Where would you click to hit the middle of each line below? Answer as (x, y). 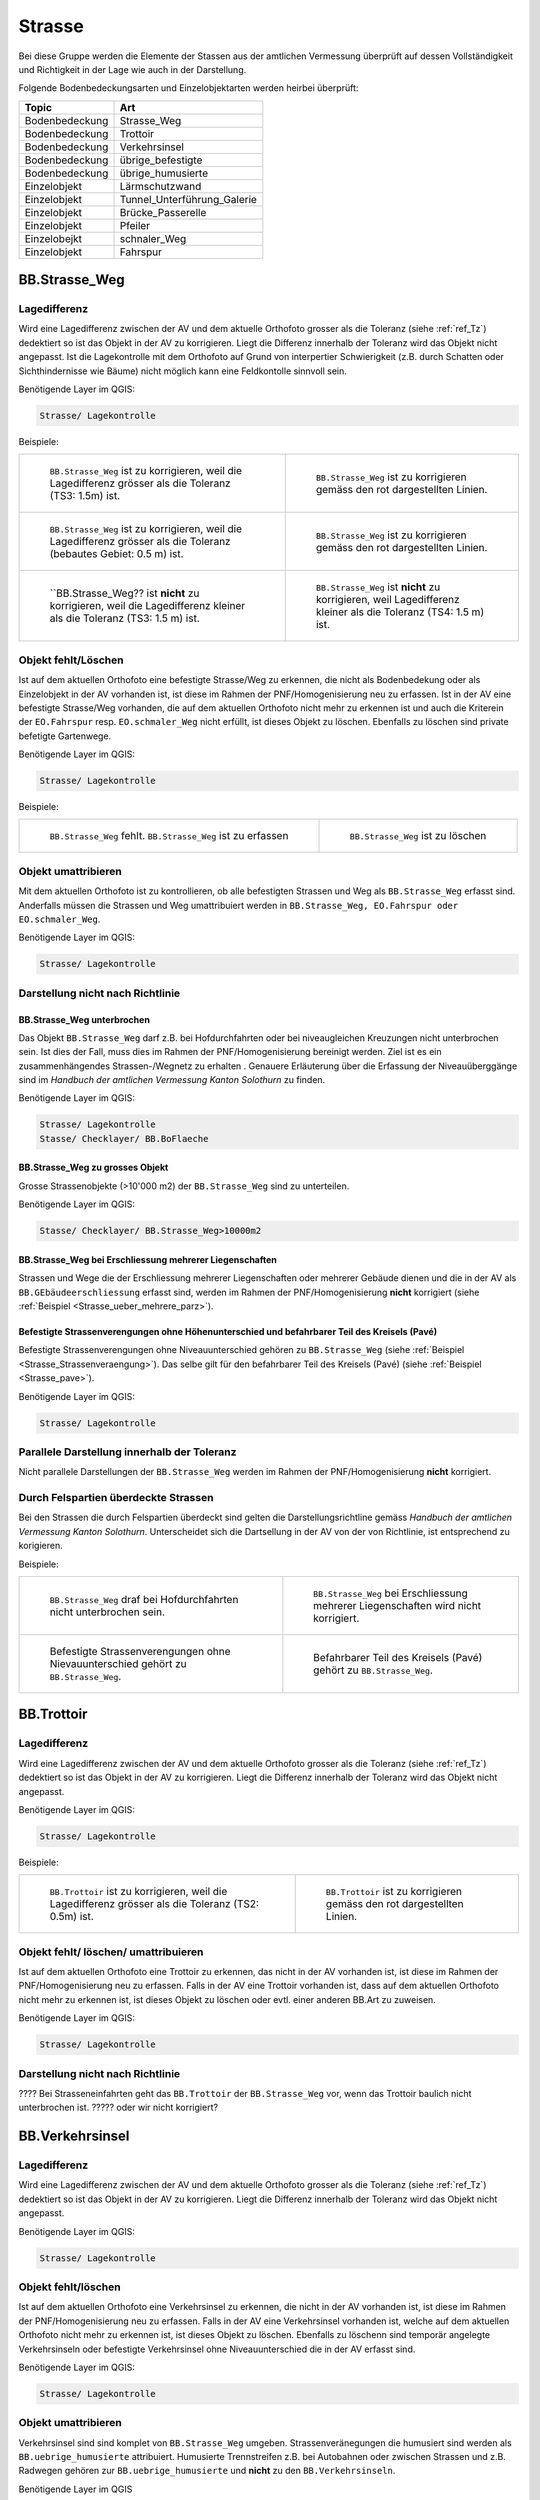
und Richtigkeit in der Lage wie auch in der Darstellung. (132, 69)
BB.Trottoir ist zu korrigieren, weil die (138, 1892)
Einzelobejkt (53, 238)
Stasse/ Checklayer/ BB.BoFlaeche (124, 1138)
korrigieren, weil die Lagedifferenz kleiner (147, 606)
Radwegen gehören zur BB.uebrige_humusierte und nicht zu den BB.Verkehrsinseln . (207, 2471)
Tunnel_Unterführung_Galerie (188, 199)
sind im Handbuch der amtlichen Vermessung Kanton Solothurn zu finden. (172, 1080)
